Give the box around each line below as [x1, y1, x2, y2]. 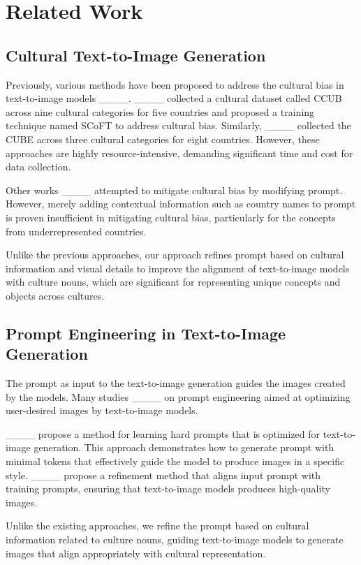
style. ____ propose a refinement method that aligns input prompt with [6, 467, 321, 482]
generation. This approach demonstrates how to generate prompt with [34, 440, 334, 455]
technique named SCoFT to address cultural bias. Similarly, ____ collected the [6, 118, 351, 133]
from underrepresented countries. [6, 223, 147, 238]
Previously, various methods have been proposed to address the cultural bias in [6, 77, 344, 91]
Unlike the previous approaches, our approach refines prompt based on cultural [6, 247, 344, 262]
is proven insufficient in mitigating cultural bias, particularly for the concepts [6, 210, 336, 224]
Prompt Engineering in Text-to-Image [6, 322, 286, 344]
